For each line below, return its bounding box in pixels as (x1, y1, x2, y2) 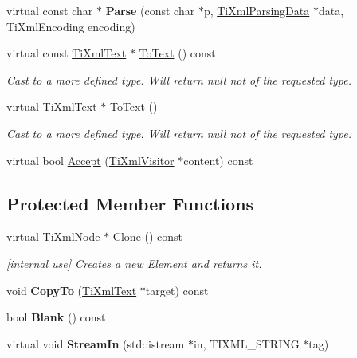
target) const (145, 281, 209, 298)
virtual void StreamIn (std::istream (6, 335, 185, 352)
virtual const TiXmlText (6, 45, 127, 61)
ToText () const (139, 45, 216, 61)
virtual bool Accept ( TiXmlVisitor (6, 151, 175, 168)
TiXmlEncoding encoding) (6, 18, 135, 34)
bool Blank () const (6, 309, 106, 325)
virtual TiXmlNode (6, 228, 100, 245)
